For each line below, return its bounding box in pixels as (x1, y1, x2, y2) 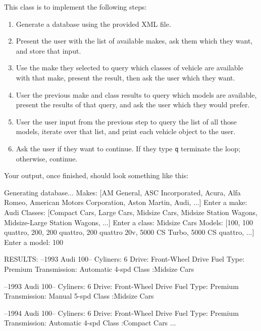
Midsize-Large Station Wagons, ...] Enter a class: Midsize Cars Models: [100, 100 (4, 217, 253, 227)
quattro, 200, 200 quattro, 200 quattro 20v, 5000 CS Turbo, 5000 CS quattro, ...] (4, 227, 254, 237)
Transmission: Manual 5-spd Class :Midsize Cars (4, 291, 154, 301)
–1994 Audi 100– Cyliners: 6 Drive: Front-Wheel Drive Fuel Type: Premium (4, 307, 239, 318)
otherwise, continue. (16, 153, 78, 163)
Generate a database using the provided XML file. (16, 18, 171, 29)
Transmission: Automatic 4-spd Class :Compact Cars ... (4, 317, 176, 328)
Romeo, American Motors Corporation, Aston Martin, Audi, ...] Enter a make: (4, 197, 247, 208)
